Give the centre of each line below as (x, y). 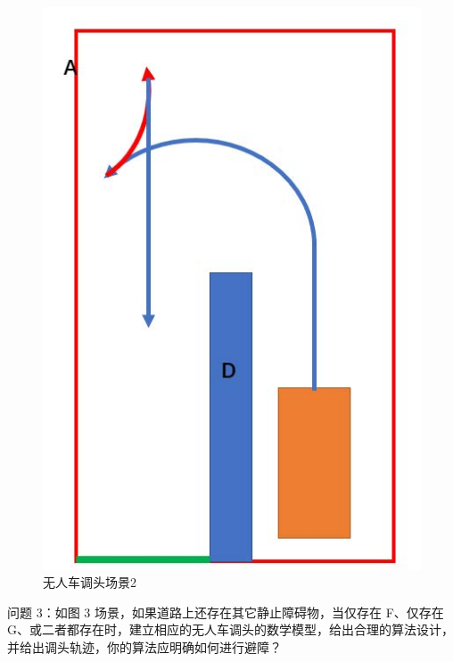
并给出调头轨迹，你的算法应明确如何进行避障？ (144, 646)
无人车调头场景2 (90, 582)
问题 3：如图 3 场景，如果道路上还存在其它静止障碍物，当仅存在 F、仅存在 (226, 612)
